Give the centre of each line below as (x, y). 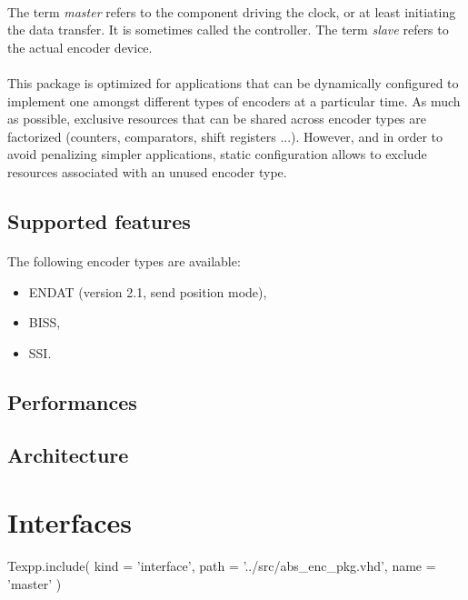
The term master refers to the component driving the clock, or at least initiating (232, 11)
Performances (72, 401)
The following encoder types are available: (124, 260)
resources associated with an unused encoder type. (147, 171)
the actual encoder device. (80, 47)
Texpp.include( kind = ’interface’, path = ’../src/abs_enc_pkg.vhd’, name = (222, 565)
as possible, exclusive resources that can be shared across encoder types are (217, 119)
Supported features (99, 220)
